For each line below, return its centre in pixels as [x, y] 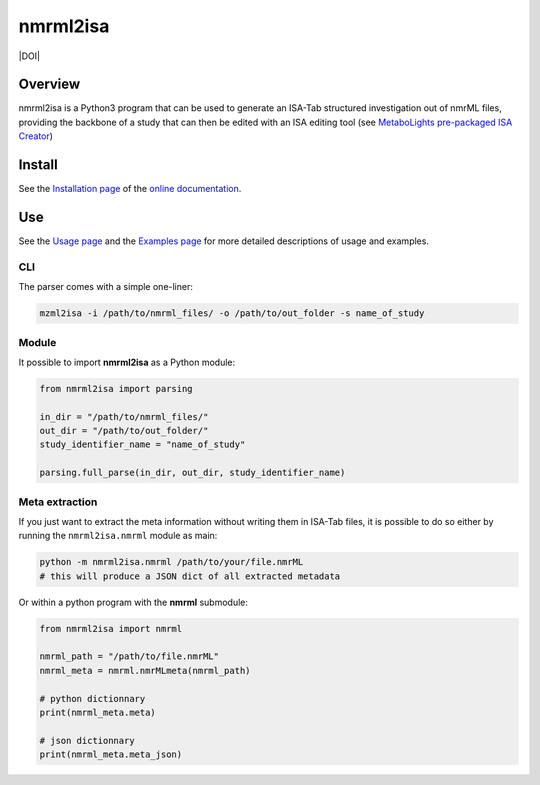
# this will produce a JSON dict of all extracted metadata [190, 576]
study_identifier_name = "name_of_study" [142, 444]
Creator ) [36, 136]
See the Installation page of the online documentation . [130, 189]
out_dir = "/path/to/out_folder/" [124, 431]
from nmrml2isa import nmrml [111, 628]
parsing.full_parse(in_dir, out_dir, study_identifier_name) [192, 473]
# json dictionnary [87, 740]
